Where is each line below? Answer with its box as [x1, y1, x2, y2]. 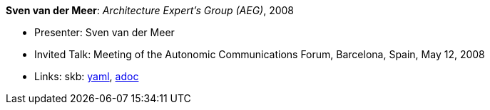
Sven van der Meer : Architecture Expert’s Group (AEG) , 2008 [6, 4, 295, 16]
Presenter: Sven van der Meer [34, 26, 175, 38]
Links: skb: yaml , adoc [34, 70, 139, 82]
